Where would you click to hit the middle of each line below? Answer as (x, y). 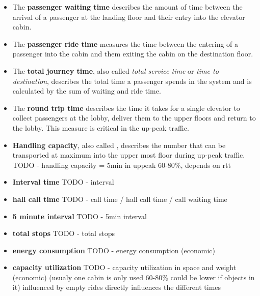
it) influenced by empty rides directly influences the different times (117, 287)
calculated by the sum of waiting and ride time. (87, 91)
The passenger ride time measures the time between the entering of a (125, 43)
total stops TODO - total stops (63, 233)
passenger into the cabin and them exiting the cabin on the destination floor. (133, 54)
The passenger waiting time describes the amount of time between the (127, 7)
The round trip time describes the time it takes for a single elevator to (126, 108)
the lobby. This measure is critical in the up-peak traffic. (101, 127)
